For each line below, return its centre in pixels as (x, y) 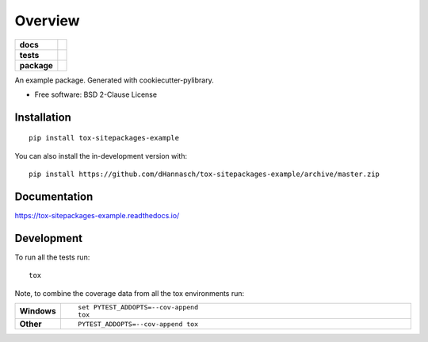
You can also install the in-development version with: (101, 156)
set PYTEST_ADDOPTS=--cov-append (138, 307)
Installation (43, 117)
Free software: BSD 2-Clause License (96, 94)
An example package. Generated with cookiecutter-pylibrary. (114, 80)
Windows (38, 311)
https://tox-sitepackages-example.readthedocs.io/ (97, 216)
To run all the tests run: (52, 257)
